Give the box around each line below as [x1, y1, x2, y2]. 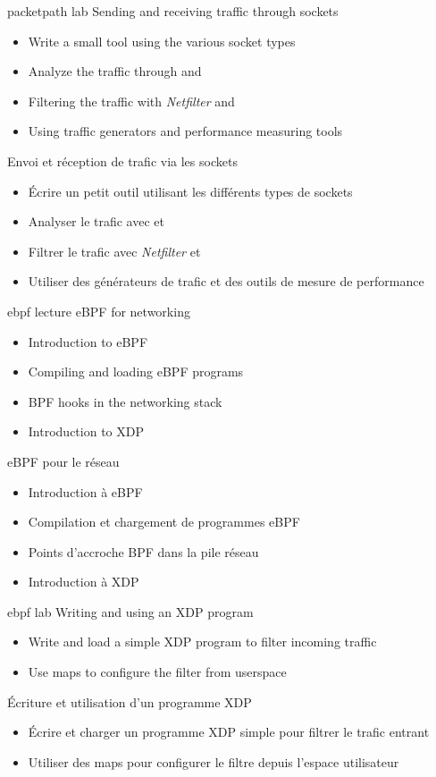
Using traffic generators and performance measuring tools [28, 122, 343, 140]
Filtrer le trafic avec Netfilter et [28, 241, 201, 260]
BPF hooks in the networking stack [28, 392, 222, 410]
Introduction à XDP [28, 572, 139, 591]
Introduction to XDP [28, 422, 144, 441]
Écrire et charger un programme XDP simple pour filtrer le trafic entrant [28, 722, 430, 741]
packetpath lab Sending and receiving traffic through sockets [7, 2, 339, 20]
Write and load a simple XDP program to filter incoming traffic [28, 632, 377, 651]
